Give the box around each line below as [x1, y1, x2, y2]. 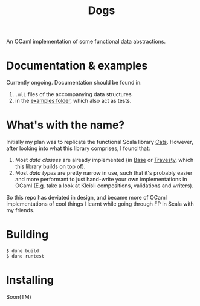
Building [6, 228, 49, 242]
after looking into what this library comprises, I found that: [6, 145, 150, 152]
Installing [6, 273, 54, 287]
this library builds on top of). [15, 163, 86, 170]
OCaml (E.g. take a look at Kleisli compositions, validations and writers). [15, 182, 194, 189]
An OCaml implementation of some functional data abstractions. [6, 37, 166, 45]
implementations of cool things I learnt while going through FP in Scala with [6, 200, 195, 207]
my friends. [6, 207, 35, 214]
